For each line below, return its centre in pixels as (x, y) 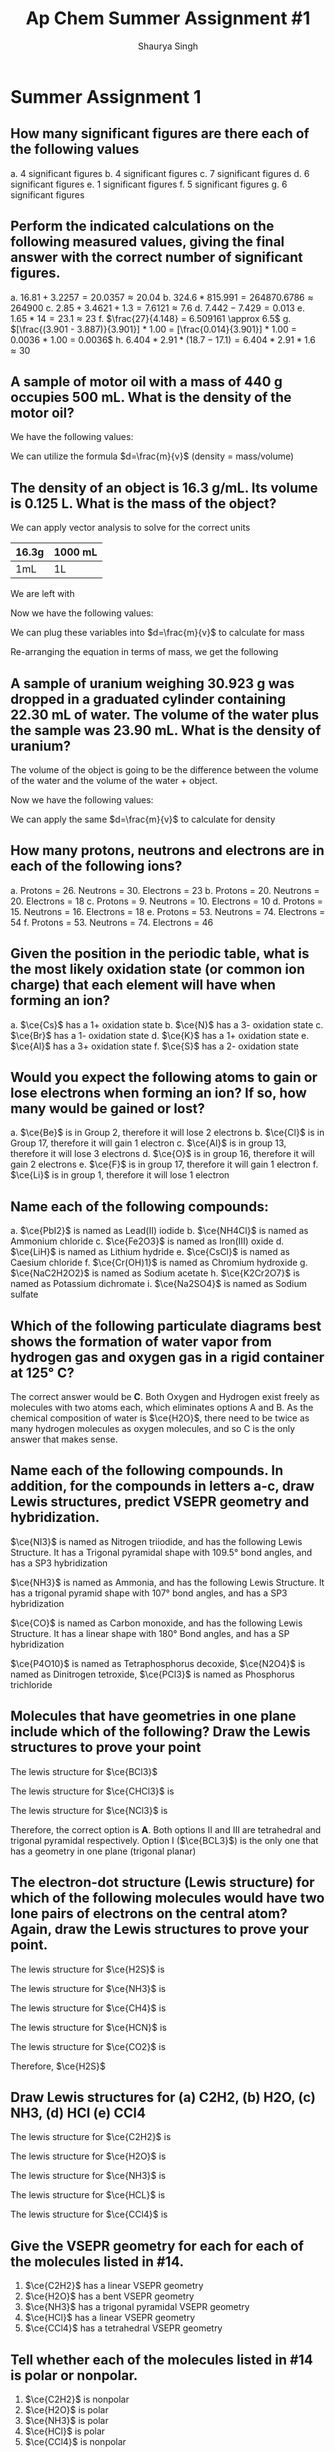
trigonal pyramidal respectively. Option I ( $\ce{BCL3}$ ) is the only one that (164, 1840)
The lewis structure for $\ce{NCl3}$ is (89, 1810)
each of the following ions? (96, 866)
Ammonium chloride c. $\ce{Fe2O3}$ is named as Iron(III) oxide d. (147, 1241)
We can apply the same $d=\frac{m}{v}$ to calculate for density (143, 819)
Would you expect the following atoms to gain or (164, 1077)
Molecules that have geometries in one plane (153, 1716)
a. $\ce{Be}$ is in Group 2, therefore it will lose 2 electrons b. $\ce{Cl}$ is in (167, 1133)
